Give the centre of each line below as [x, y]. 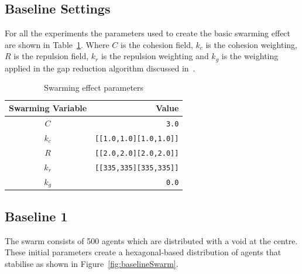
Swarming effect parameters [94, 88]
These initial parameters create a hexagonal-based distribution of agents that [143, 252]
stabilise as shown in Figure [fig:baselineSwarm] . [92, 263]
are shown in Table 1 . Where [57, 44]
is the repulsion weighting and [155, 56]
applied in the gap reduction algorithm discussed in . [100, 68]
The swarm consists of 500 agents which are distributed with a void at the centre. [151, 240]
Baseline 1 [36, 216]
